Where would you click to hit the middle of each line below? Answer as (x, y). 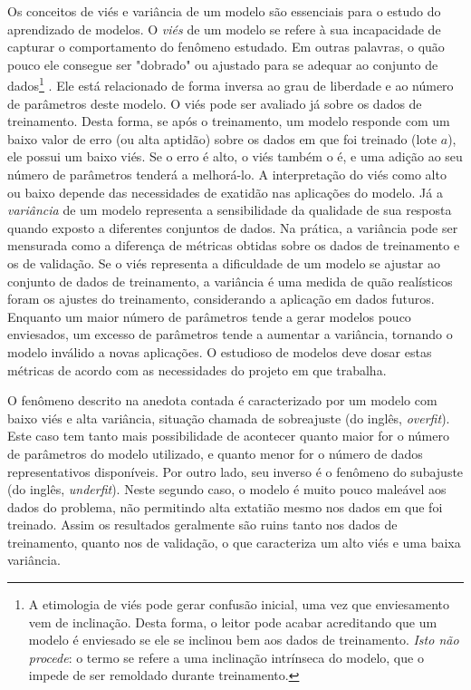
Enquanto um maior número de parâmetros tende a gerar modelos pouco (209, 316)
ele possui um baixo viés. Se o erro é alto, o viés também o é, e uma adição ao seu (235, 156)
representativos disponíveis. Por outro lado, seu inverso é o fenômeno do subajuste (235, 471)
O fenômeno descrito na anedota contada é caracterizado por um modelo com (222, 400)
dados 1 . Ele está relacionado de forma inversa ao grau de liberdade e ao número (231, 84)
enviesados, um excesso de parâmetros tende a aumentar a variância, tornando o (230, 334)
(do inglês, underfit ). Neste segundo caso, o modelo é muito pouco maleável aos (227, 489)
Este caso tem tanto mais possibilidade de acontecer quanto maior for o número (228, 436)
